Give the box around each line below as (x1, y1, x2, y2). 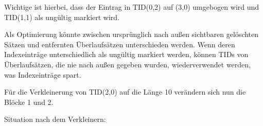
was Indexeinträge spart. (4, 69, 81, 80)
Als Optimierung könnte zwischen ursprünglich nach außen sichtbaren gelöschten (4, 29, 259, 40)
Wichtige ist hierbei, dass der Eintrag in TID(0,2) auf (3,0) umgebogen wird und (4, 2, 259, 12)
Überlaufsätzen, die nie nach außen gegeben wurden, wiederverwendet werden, (4, 59, 251, 69)
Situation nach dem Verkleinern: (4, 114, 106, 124)
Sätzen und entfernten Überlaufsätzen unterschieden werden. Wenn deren (4, 39, 235, 49)
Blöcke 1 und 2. (4, 96, 54, 107)
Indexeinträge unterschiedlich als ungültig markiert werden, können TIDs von (4, 49, 249, 60)
